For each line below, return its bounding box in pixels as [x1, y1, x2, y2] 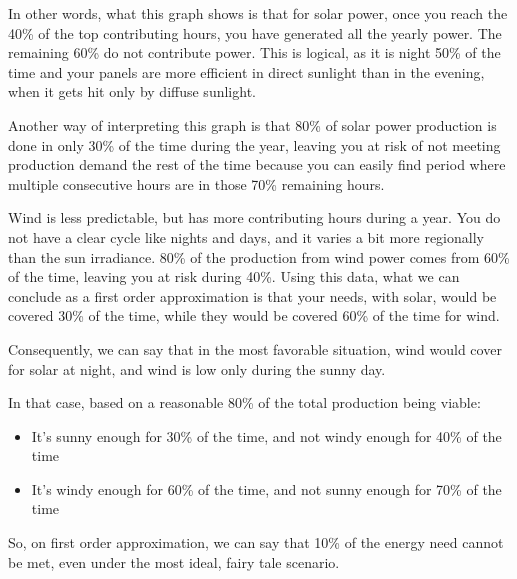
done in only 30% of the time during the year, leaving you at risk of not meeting [8, 134, 501, 155]
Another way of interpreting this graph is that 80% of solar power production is [8, 114, 497, 135]
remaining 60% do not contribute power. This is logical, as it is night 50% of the [8, 42, 501, 63]
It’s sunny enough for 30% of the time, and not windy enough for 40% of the [31, 425, 502, 446]
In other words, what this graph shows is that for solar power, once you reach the [8, 3, 508, 23]
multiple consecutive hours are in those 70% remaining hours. [8, 173, 385, 194]
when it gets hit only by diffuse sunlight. [8, 81, 256, 102]
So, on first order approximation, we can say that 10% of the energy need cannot [8, 532, 504, 553]
